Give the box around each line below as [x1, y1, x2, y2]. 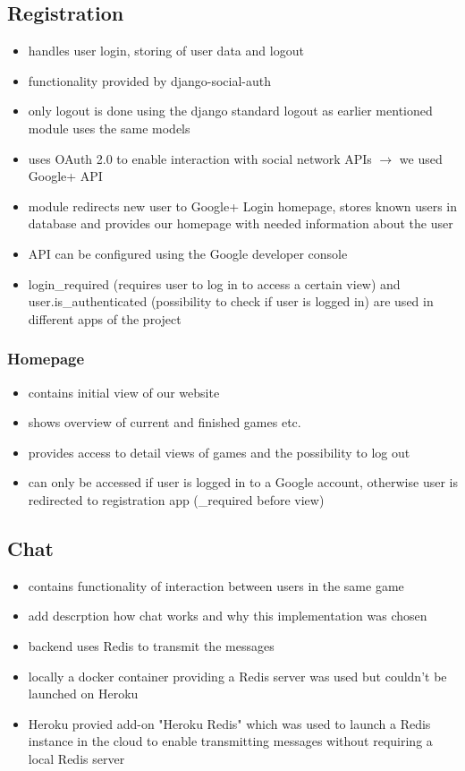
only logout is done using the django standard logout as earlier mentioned [28, 101, 433, 120]
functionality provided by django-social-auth [28, 71, 272, 90]
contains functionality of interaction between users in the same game [28, 576, 404, 595]
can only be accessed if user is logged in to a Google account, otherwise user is [28, 473, 458, 492]
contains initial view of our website [28, 382, 220, 401]
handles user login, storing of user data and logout [28, 41, 304, 60]
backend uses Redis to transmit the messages [28, 636, 275, 655]
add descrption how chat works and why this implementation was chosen [28, 606, 427, 625]
